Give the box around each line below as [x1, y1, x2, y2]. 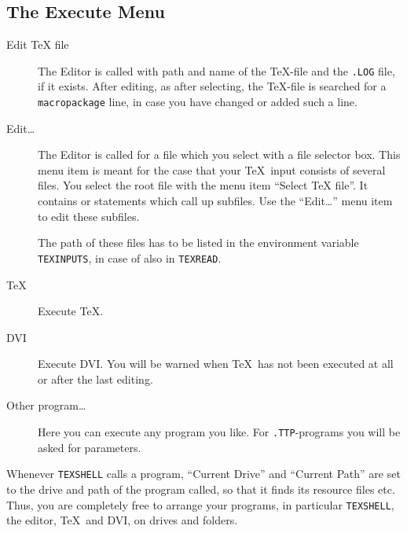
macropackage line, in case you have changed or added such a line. [38, 94, 357, 110]
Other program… [6, 397, 86, 414]
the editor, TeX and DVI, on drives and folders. [6, 512, 238, 528]
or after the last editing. [38, 370, 153, 387]
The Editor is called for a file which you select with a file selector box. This [38, 146, 401, 163]
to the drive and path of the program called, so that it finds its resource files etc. [6, 480, 395, 497]
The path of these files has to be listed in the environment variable [38, 234, 359, 251]
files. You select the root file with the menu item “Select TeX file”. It [38, 177, 368, 193]
